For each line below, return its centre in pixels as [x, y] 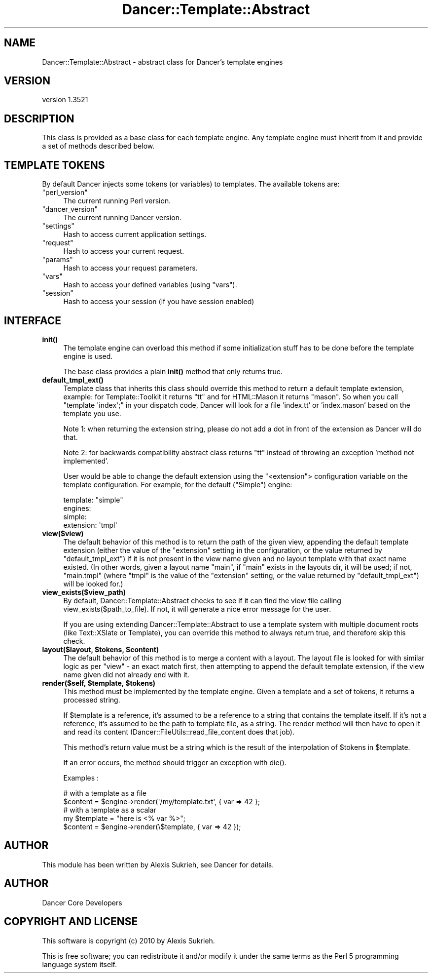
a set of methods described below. [98, 146]
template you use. [92, 413]
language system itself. [79, 964]
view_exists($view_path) [84, 592]
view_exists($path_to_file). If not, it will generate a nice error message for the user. [197, 609]
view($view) [63, 533]
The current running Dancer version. [122, 218]
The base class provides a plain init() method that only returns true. [173, 371]
